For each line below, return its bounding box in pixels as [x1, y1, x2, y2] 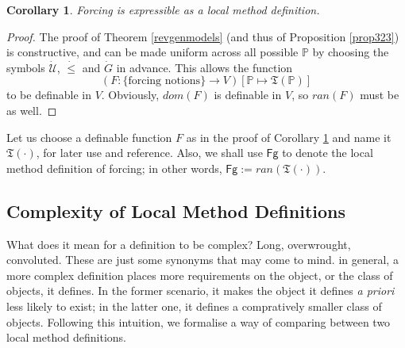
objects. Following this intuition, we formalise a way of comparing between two [6, 313, 391, 330]
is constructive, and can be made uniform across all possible [6, 44, 299, 60]
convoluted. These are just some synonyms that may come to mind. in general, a [6, 251, 399, 268]
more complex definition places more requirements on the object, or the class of [6, 266, 393, 283]
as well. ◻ [6, 101, 57, 118]
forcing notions [128, 75, 201, 87]
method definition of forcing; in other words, [6, 159, 222, 176]
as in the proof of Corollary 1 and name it [186, 128, 391, 145]
